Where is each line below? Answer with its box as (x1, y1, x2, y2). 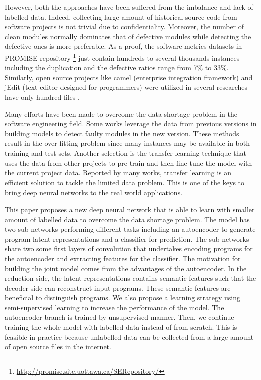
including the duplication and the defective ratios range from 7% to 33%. (5, 62, 229, 73)
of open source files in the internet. (5, 341, 111, 352)
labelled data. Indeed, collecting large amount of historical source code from (5, 11, 237, 22)
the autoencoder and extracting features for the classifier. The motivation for (5, 253, 241, 263)
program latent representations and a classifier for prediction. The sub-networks (5, 233, 249, 244)
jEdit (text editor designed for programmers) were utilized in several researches (5, 82, 248, 92)
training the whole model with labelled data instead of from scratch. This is (5, 322, 237, 332)
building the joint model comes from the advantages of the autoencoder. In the (5, 263, 247, 273)
